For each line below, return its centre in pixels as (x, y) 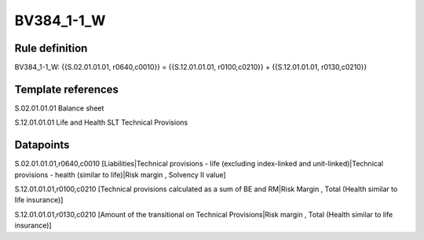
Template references (67, 89)
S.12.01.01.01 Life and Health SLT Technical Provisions (101, 122)
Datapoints (42, 145)
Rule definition (51, 48)
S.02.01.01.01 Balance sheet (59, 108)
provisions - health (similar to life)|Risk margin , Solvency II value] (121, 175)
